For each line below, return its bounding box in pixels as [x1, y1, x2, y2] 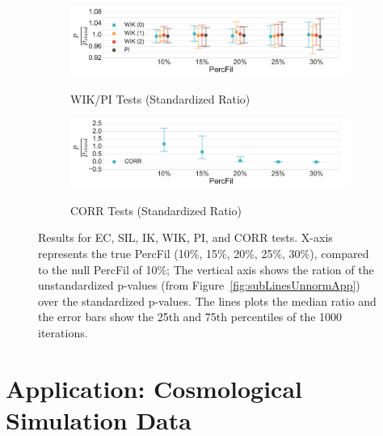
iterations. [38, 324, 88, 341]
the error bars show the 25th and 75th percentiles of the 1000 [38, 308, 343, 325]
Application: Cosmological [6, 371, 302, 404]
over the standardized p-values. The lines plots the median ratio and [38, 292, 377, 309]
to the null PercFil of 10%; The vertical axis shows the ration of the [38, 260, 374, 277]
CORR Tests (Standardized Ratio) [70, 201, 242, 218]
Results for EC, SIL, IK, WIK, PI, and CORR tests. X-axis [38, 229, 333, 246]
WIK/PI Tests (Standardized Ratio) [70, 90, 250, 107]
